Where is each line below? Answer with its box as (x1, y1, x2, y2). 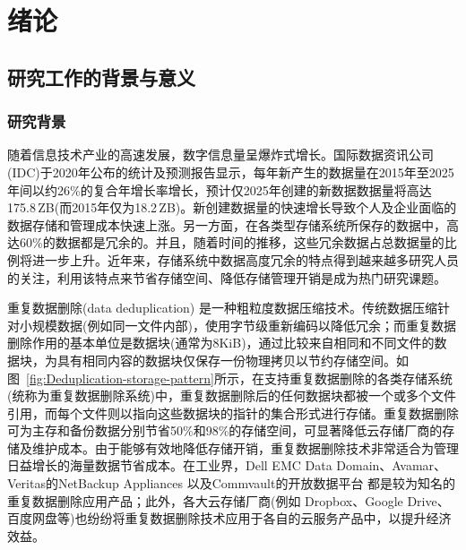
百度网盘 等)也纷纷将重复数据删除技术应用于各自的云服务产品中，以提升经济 (7, 509, 452, 528)
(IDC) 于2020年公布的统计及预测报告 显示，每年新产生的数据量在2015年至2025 (7, 162, 454, 181)
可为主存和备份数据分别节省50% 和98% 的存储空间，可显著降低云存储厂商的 (7, 421, 443, 440)
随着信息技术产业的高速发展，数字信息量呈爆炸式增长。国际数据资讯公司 (7, 145, 434, 164)
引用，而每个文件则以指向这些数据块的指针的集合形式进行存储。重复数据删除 (7, 403, 459, 422)
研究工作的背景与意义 (7, 63, 195, 90)
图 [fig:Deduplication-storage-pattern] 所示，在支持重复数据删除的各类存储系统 (7, 368, 453, 387)
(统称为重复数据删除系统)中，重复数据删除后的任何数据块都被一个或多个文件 (7, 386, 456, 405)
